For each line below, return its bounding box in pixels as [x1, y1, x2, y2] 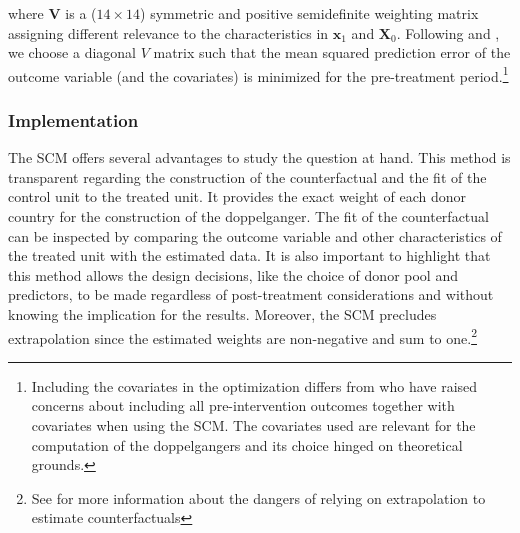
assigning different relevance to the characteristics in [8, 22, 329, 43]
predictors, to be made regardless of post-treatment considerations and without [8, 284, 494, 305]
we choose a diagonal [8, 42, 137, 63]
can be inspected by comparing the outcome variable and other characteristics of [8, 225, 502, 246]
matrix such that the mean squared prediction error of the [153, 42, 511, 63]
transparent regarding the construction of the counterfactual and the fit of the [8, 166, 487, 187]
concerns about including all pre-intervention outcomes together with [31, 395, 455, 416]
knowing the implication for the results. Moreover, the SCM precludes [8, 304, 437, 324]
